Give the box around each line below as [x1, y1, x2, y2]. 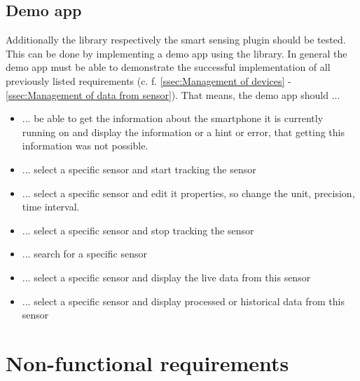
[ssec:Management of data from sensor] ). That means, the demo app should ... [6, 87, 340, 102]
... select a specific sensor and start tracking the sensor [22, 161, 256, 176]
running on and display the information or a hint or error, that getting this [22, 124, 345, 139]
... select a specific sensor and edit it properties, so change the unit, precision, [22, 185, 355, 200]
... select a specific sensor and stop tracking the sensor [22, 222, 254, 237]
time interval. [22, 199, 80, 214]
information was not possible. [22, 138, 148, 153]
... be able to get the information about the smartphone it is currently [22, 111, 324, 126]
